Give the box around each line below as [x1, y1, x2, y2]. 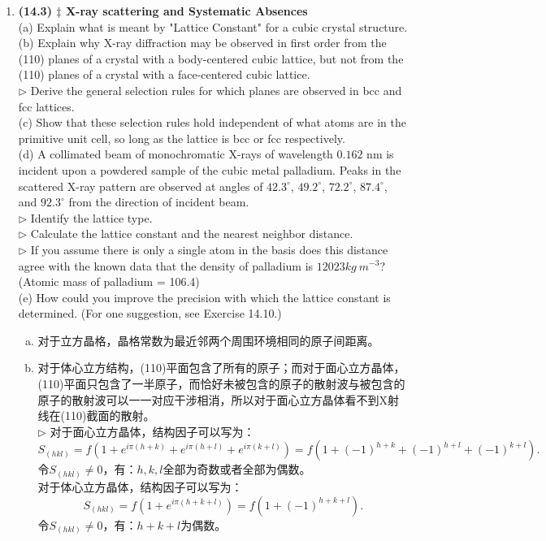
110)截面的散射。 [65, 407, 155, 424]
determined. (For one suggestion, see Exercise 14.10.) [18, 305, 282, 322]
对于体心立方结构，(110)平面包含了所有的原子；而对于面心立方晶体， [37, 359, 405, 376]
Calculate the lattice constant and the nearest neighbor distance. [30, 225, 353, 242]
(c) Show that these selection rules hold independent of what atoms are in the [18, 114, 406, 131]
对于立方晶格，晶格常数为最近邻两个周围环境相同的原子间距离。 [37, 331, 379, 348]
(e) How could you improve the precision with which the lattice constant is [18, 288, 391, 305]
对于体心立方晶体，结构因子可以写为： [37, 478, 243, 495]
